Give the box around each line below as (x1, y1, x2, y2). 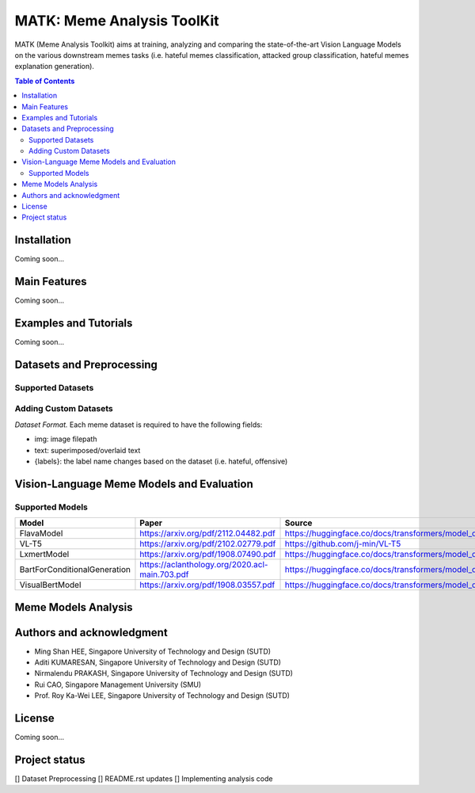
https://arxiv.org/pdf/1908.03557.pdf (139, 579, 275, 590)
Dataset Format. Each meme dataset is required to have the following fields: (14, 420, 263, 429)
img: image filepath (34, 434, 97, 444)
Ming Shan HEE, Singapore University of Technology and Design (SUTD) (34, 646, 272, 656)
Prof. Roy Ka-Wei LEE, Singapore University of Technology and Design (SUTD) (34, 691, 291, 700)
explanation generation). (14, 62, 95, 71)
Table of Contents (14, 76, 75, 86)
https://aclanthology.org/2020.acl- (139, 559, 268, 570)
